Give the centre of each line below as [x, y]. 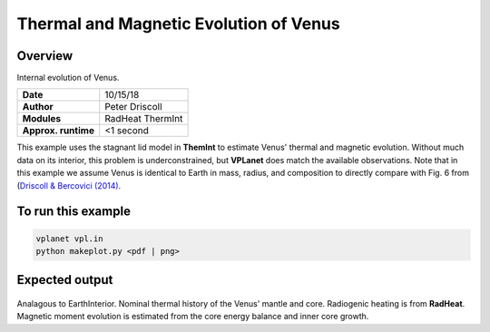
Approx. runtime [59, 131]
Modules [42, 119]
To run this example [74, 212]
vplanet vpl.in [69, 239]
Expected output [65, 280]
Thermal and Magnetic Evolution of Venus [178, 24]
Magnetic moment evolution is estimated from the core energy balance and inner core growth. [193, 317]
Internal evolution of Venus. [68, 78]
